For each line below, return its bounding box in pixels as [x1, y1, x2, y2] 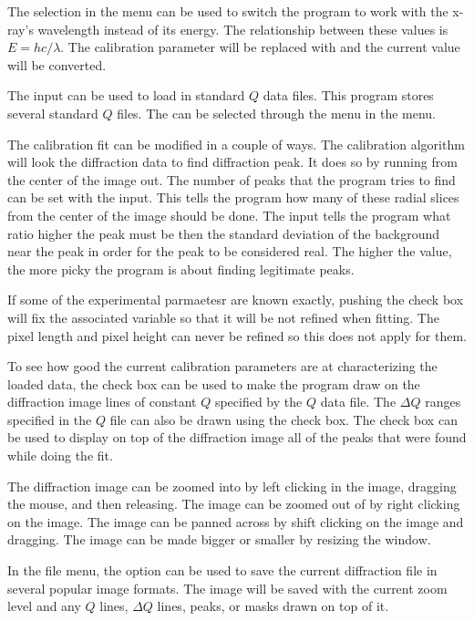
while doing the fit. [7, 446, 113, 465]
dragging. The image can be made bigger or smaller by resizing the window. [7, 530, 431, 549]
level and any [7, 596, 81, 616]
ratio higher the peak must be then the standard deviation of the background [7, 223, 440, 243]
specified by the [214, 392, 303, 411]
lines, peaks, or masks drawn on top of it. [157, 596, 389, 616]
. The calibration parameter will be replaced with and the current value [60, 37, 460, 57]
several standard [7, 103, 98, 122]
